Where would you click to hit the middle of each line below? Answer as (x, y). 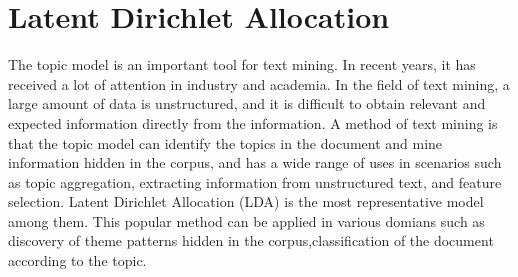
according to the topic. (77, 260)
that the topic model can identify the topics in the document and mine (225, 142)
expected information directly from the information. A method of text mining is (253, 122)
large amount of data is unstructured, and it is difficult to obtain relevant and (247, 103)
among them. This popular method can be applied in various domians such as (246, 220)
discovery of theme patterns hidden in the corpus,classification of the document (251, 240)
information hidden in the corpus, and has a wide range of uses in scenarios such (255, 162)
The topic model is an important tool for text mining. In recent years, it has (242, 64)
